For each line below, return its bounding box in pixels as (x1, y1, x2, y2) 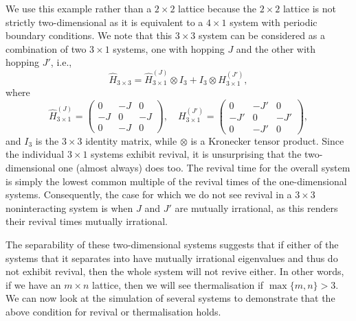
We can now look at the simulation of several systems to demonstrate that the (5, 291, 335, 305)
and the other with (236, 41, 316, 56)
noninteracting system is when (5, 200, 133, 215)
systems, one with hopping (113, 41, 225, 56)
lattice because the (178, 1, 257, 15)
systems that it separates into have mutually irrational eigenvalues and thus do (5, 250, 338, 265)
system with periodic (230, 14, 318, 29)
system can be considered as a (199, 28, 325, 43)
